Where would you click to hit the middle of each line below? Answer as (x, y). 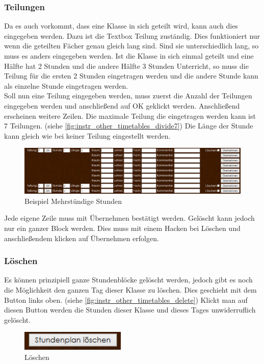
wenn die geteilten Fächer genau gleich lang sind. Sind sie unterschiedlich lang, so (131, 46)
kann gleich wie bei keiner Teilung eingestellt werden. (87, 135)
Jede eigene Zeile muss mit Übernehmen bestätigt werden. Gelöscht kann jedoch (129, 218)
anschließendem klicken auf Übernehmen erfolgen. (82, 238)
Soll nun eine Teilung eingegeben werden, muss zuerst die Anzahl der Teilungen (128, 96)
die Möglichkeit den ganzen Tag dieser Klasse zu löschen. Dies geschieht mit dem (130, 289)
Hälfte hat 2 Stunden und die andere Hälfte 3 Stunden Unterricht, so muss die (126, 66)
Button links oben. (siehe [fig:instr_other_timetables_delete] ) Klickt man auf (126, 300)
